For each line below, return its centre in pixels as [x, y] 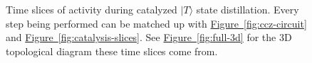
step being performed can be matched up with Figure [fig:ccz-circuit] [156, 23]
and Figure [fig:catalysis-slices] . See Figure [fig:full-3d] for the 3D [149, 37]
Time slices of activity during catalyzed [92, 9]
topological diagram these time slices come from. [112, 51]
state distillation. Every [248, 9]
